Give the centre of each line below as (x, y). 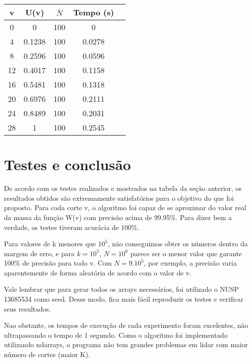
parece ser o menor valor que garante (186, 253)
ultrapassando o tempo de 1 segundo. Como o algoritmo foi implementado (116, 335)
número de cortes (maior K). (47, 354)
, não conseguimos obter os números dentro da (178, 244)
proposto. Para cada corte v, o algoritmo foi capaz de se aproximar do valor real (125, 207)
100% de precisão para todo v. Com (58, 263)
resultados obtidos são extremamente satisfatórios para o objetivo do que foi (119, 198)
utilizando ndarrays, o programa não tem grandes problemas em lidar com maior (126, 344)
